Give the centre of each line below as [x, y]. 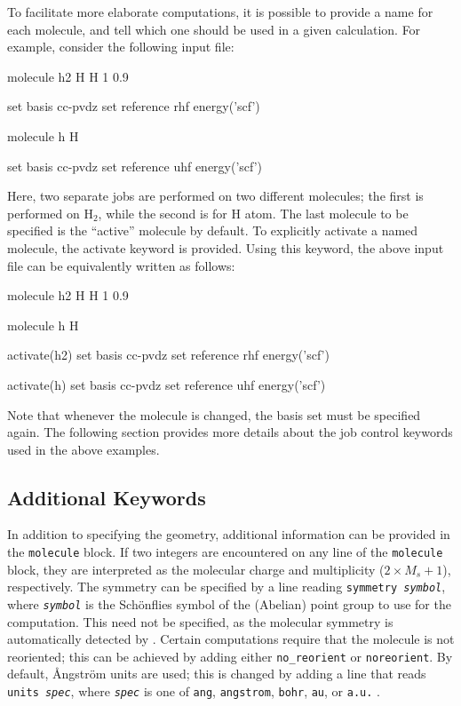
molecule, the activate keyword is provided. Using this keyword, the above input [226, 247]
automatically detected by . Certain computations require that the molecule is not [231, 639]
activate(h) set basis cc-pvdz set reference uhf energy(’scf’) [167, 384]
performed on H [50, 213]
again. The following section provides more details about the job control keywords [230, 432]
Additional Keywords [107, 497]
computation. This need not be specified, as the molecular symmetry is [200, 621]
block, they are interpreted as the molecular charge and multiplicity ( [196, 569]
